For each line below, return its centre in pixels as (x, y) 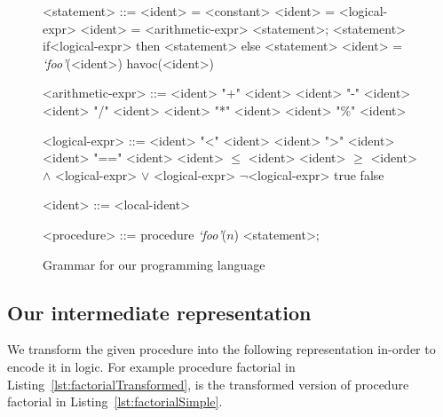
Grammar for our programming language (154, 264)
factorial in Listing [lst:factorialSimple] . (115, 401)
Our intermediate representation (159, 312)
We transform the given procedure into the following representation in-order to (221, 349)
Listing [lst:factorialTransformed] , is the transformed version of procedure (208, 384)
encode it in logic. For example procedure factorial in (151, 366)
